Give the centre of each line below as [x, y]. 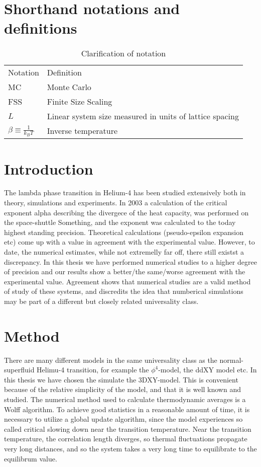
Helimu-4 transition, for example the [93, 370]
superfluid [19, 370]
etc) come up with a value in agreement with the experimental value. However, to [129, 242]
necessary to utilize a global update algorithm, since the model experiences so [123, 419]
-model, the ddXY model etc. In [208, 370]
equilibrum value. [31, 458]
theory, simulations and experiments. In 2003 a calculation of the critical [116, 203]
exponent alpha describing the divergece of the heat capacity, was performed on [126, 212]
